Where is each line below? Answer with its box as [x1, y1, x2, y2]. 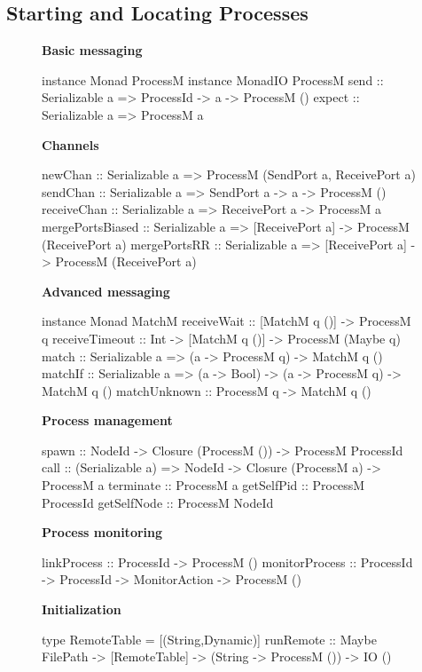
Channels [42, 135, 99, 154]
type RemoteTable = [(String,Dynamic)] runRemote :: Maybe [42, 629, 377, 648]
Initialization [42, 600, 121, 619]
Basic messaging [42, 41, 143, 59]
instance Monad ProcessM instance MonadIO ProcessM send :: [42, 70, 384, 89]
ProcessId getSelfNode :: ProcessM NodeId [42, 493, 274, 511]
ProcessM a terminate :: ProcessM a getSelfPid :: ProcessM [42, 476, 365, 494]
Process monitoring [42, 523, 163, 542]
